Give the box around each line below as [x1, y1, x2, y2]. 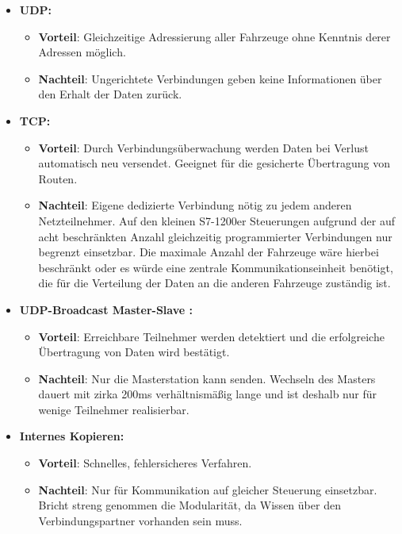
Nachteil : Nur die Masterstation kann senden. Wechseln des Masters [38, 370, 376, 386]
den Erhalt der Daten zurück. [38, 86, 182, 102]
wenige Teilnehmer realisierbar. [38, 401, 190, 417]
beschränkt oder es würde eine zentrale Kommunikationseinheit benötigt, [38, 259, 393, 275]
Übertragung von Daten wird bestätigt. [38, 344, 230, 360]
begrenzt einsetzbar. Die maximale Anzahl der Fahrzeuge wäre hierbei [38, 244, 379, 260]
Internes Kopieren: [19, 428, 124, 444]
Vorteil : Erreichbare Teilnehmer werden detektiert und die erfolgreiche [38, 328, 385, 344]
